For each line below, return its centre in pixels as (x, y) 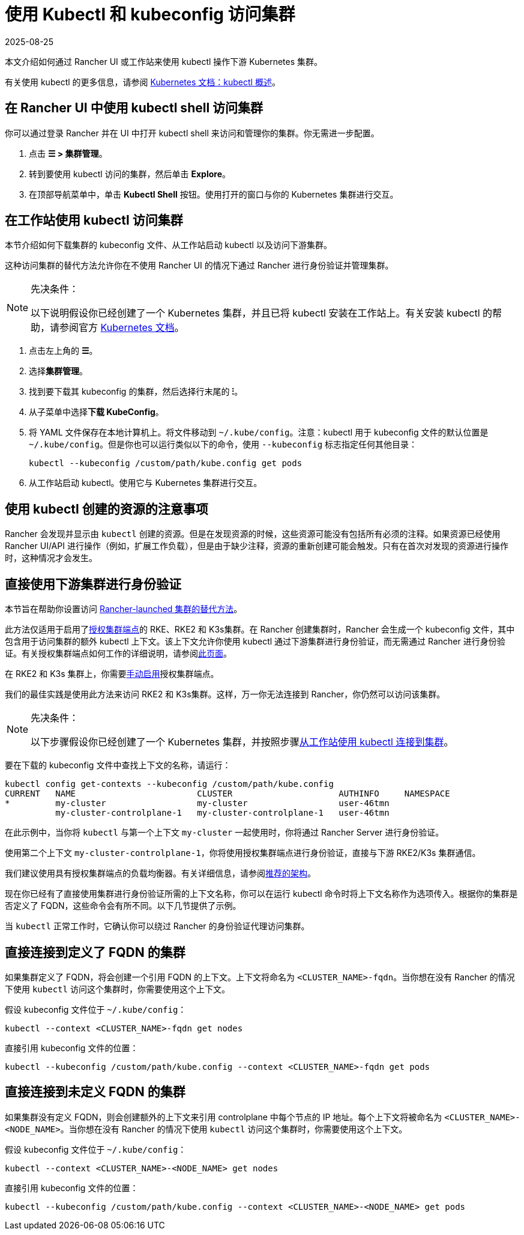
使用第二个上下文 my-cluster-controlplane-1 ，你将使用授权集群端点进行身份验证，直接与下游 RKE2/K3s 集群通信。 (243, 853)
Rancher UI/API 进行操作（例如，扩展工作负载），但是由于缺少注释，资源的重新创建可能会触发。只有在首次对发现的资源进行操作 (257, 546)
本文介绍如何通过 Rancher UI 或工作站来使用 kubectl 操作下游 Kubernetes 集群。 (164, 61)
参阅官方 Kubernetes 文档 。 (122, 328)
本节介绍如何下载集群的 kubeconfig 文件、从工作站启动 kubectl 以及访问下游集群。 (168, 245)
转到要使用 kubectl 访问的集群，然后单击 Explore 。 (130, 174)
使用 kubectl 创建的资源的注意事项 (107, 509)
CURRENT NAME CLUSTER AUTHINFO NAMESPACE (227, 794)
